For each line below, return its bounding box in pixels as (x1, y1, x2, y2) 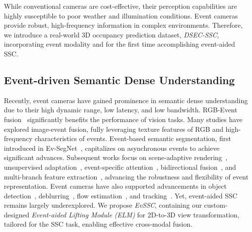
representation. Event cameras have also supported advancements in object (4, 181, 227, 191)
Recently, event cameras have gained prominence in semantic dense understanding (4, 95, 248, 105)
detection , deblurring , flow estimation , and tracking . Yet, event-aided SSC (4, 190, 237, 200)
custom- (204, 200, 228, 210)
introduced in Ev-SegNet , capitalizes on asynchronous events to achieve (4, 143, 219, 153)
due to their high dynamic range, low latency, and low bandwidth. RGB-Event (4, 105, 237, 115)
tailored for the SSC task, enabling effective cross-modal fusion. (4, 219, 193, 229)
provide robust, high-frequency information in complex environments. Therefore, (4, 20, 243, 30)
